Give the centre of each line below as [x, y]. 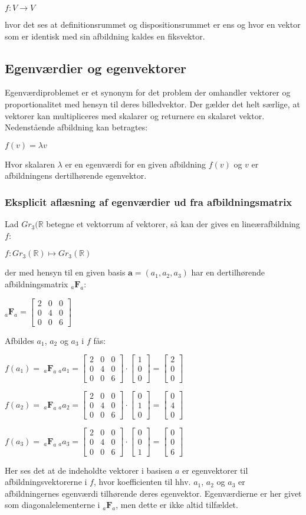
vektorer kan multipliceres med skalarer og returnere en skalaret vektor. [135, 115]
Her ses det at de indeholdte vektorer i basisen [89, 470]
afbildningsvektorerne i [46, 482]
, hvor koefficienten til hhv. [142, 482]
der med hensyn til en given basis [65, 272]
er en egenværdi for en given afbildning [135, 164]
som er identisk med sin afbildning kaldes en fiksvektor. [105, 36]
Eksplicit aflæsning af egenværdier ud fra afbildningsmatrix [149, 201]
